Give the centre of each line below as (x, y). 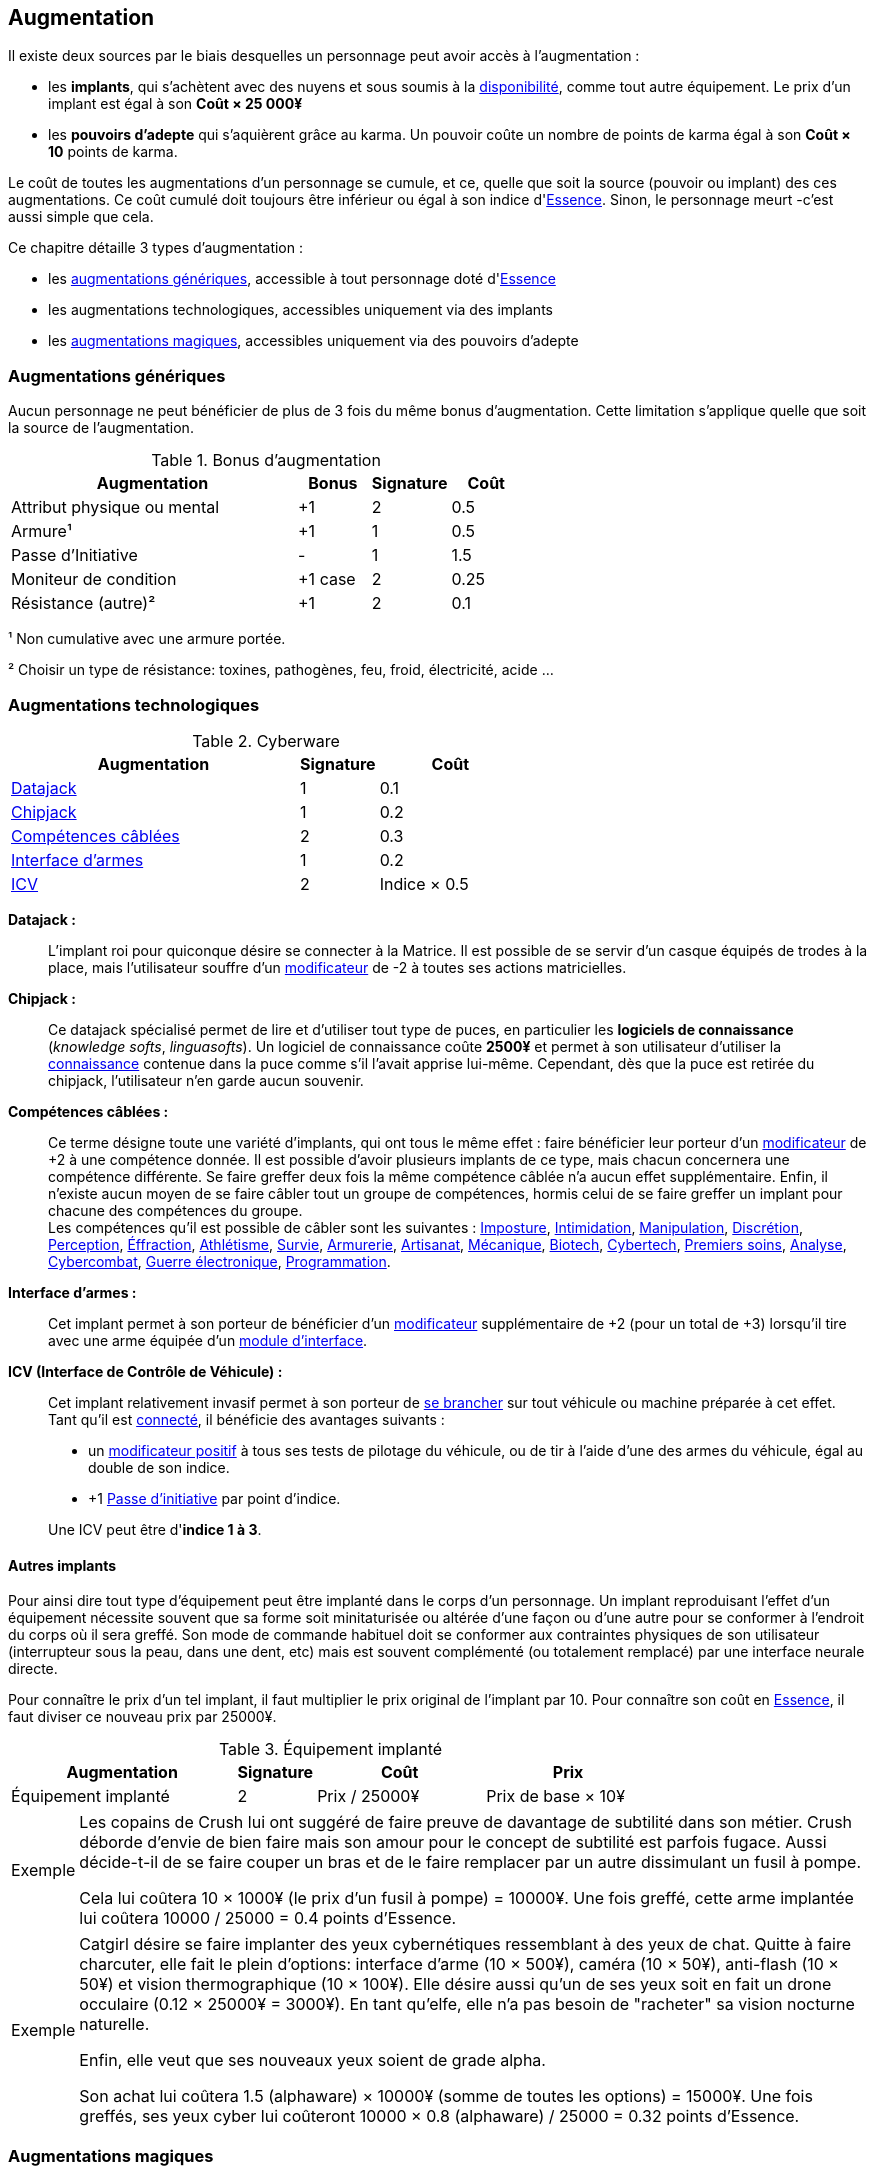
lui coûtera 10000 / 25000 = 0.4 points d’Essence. (268, 1918)
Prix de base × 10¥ (555, 1796)
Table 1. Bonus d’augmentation (266, 460)
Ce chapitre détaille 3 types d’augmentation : (155, 248)
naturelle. (114, 2024)
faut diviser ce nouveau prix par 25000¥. (142, 1717)
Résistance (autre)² (83, 603)
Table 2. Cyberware (266, 740)
